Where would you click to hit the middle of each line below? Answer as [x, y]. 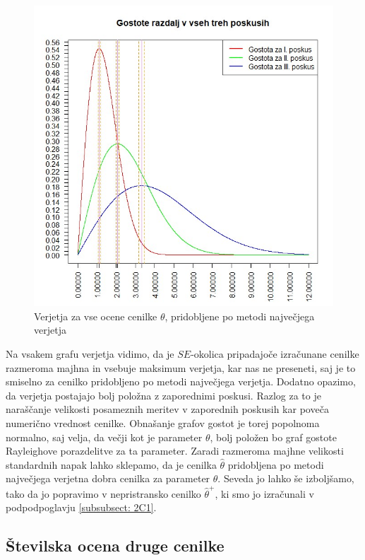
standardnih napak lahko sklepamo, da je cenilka [111, 464]
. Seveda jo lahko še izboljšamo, [286, 478]
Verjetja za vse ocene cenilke [96, 316]
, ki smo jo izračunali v [264, 493]
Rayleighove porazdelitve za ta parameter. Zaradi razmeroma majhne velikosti [175, 451]
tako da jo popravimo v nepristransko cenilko [103, 493]
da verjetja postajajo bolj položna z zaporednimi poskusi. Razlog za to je [163, 395]
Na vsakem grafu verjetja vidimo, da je [90, 354]
